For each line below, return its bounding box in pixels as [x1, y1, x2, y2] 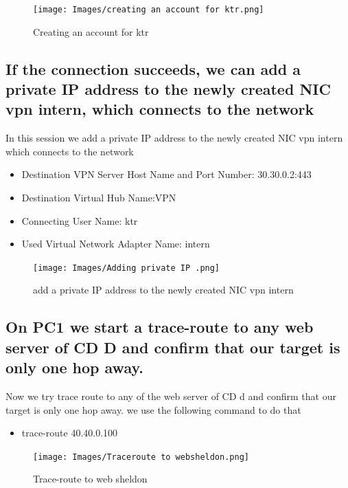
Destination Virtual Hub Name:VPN [21, 190, 176, 205]
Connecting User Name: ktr [21, 213, 138, 228]
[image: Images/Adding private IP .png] [33, 263, 220, 273]
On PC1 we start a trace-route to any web [5, 316, 314, 337]
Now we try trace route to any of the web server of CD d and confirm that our [5, 389, 336, 403]
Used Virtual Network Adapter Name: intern [21, 236, 210, 251]
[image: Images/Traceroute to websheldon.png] [33, 452, 249, 462]
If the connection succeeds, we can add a [5, 58, 301, 79]
